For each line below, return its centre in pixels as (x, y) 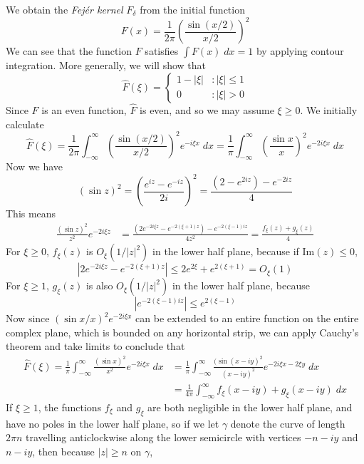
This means (31, 213)
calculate (25, 124)
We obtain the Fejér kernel (64, 9)
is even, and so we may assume (207, 109)
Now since (28, 318)
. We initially (329, 109)
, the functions (70, 407)
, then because (63, 451)
